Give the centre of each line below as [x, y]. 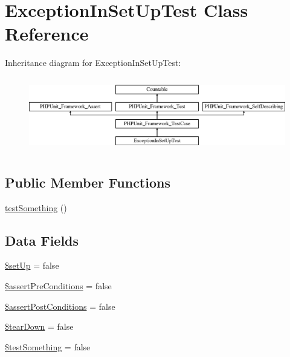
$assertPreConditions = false [58, 285]
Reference [47, 34]
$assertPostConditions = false [60, 306]
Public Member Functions [88, 182]
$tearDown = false [39, 326]
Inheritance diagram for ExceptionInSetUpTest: [93, 63]
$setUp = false [32, 265]
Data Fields [42, 240]
